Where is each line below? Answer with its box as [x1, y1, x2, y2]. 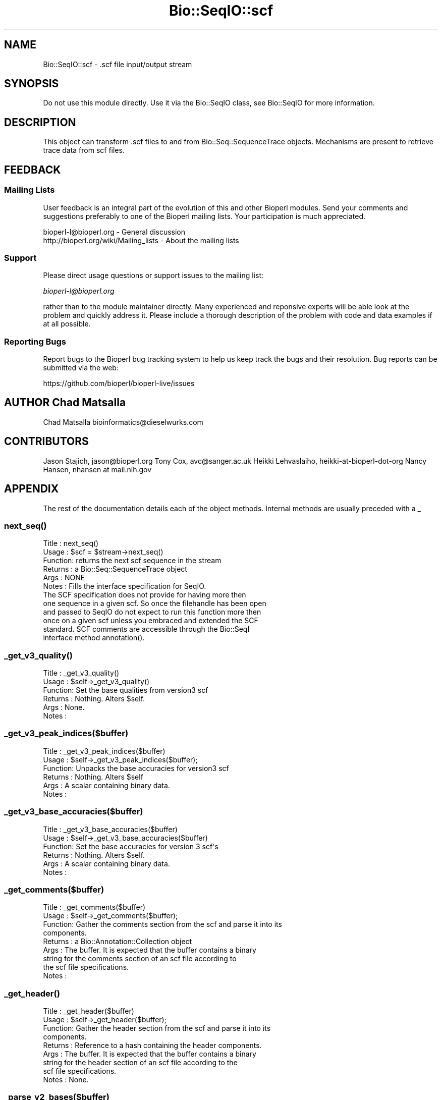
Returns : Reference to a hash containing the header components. [43, 1041, 262, 1050]
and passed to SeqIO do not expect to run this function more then [43, 608, 261, 617]
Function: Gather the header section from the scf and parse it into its [43, 1024, 271, 1033]
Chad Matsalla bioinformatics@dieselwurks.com [43, 417, 203, 426]
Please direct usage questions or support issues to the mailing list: [43, 271, 263, 280]
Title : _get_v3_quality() [43, 669, 120, 678]
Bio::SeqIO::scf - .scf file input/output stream [43, 60, 192, 69]
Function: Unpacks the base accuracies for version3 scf [43, 763, 229, 773]
